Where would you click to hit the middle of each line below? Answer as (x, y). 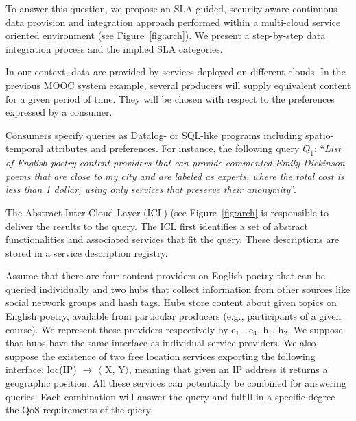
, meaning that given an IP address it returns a (228, 369)
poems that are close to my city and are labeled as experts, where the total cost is (175, 176)
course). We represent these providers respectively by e (121, 329)
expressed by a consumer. (59, 112)
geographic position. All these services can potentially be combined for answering (176, 383)
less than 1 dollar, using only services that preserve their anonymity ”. (151, 189)
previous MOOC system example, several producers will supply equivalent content (178, 85)
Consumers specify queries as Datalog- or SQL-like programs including (154, 135)
